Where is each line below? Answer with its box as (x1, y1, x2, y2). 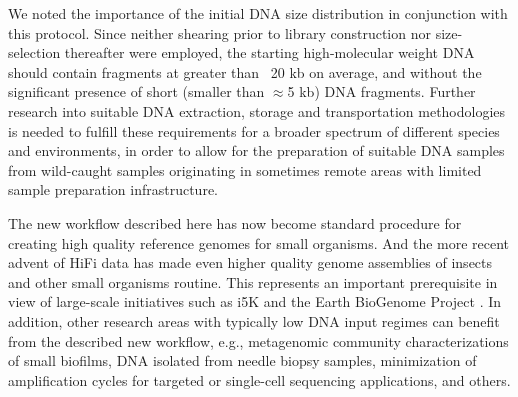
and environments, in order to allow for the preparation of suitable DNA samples (8, 140, 505, 161)
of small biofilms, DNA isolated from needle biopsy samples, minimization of (8, 350, 477, 371)
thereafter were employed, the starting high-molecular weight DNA (64, 42, 475, 63)
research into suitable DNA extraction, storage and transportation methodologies (8, 100, 506, 121)
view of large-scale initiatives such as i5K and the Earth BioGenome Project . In (8, 291, 502, 312)
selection (8, 42, 61, 63)
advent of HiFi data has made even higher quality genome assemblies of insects (8, 252, 493, 273)
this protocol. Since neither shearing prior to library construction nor (8, 22, 431, 43)
